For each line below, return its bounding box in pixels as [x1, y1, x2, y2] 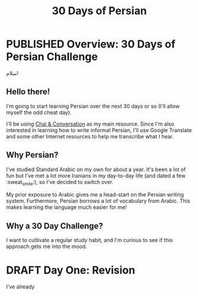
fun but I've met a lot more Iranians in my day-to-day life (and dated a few [6, 172, 186, 179]
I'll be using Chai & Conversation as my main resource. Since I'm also [6, 120, 174, 127]
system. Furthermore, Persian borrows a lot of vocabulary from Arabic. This [6, 197, 190, 205]
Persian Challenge [6, 50, 98, 63]
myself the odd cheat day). [6, 108, 72, 116]
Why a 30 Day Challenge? [6, 221, 103, 231]
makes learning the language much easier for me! [6, 204, 127, 211]
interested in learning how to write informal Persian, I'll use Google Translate [6, 126, 192, 134]
